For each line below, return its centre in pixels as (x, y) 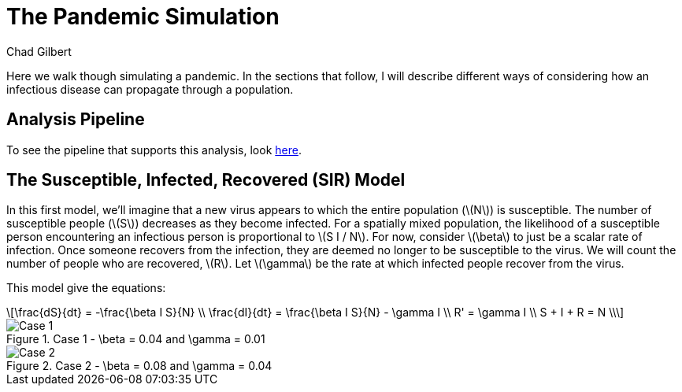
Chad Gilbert (39, 51)
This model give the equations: (86, 288)
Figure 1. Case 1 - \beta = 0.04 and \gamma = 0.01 (136, 339)
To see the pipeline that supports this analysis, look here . (154, 150)
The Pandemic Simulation (143, 17)
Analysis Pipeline (76, 120)
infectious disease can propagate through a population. (150, 89)
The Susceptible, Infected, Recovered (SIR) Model (206, 180)
